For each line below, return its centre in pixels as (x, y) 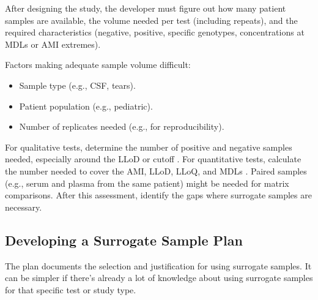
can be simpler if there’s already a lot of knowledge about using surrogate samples (159, 278)
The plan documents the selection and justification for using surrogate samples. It (158, 265)
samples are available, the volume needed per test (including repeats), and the (151, 20)
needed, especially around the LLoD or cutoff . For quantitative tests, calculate (153, 159)
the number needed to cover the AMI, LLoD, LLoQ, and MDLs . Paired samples (156, 171)
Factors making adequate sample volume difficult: (98, 65)
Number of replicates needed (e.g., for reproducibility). (122, 126)
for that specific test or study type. (71, 289)
